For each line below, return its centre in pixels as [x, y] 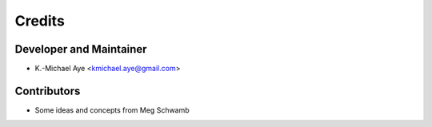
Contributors [48, 91]
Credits [40, 21]
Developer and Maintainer [81, 49]
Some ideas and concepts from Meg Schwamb [112, 110]
